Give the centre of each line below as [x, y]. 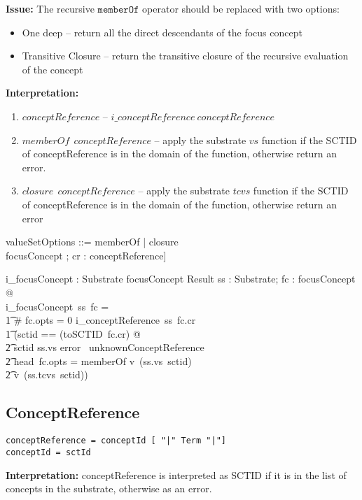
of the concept [53, 69]
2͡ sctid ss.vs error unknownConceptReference [105, 347]
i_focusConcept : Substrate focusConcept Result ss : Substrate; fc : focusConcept [181, 279]
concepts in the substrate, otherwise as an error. [109, 488]
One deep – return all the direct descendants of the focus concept [162, 32]
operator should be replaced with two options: [241, 8]
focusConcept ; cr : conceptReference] [86, 255]
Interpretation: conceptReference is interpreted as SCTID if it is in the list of [176, 474]
